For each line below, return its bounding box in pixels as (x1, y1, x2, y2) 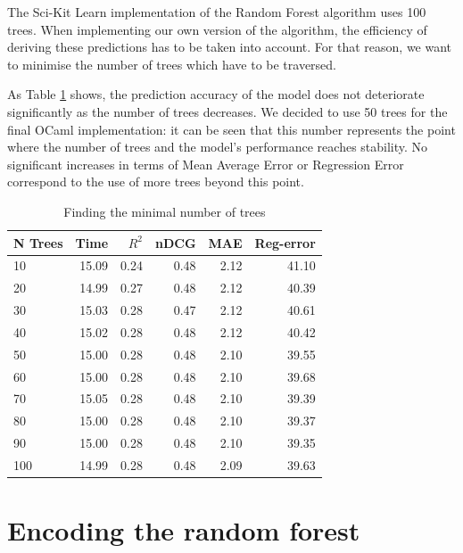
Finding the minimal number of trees (63, 202, 266, 220)
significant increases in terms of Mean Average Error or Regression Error (7, 154, 404, 173)
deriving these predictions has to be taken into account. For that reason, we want (7, 37, 452, 56)
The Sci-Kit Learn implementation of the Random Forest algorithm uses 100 (7, 3, 426, 21)
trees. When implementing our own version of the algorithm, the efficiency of (7, 20, 427, 38)
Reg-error (254, 233, 316, 252)
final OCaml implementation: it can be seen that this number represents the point (7, 120, 456, 138)
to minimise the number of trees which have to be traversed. (7, 54, 337, 73)
